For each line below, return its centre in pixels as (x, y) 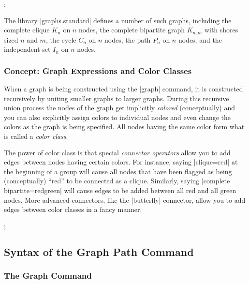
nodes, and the (200, 39)
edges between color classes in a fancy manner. (73, 209)
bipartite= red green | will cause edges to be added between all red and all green (120, 190)
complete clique (27, 30)
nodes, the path (128, 39)
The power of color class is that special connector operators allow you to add (117, 152)
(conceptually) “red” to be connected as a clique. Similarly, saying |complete (117, 181)
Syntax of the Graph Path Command (99, 251)
